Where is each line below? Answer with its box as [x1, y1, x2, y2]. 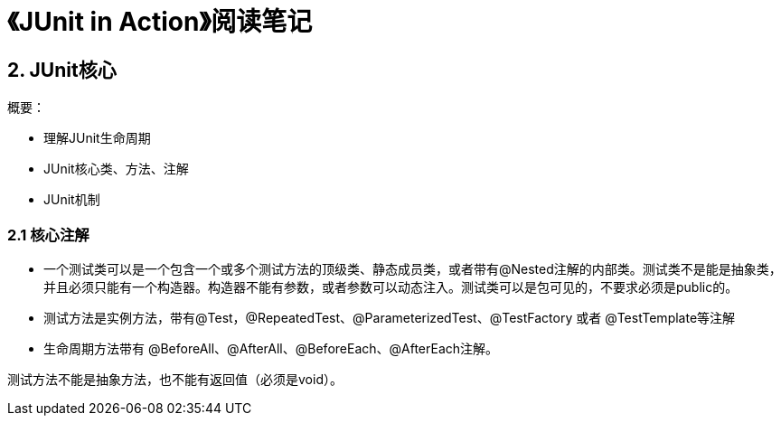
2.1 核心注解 [7, 225, 89, 244]
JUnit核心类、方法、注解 [43, 161, 189, 177]
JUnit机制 [43, 192, 100, 208]
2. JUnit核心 [7, 58, 117, 81]
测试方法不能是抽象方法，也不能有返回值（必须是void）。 [7, 371, 343, 387]
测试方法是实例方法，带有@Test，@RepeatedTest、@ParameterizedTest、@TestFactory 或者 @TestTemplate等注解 [43, 309, 736, 325]
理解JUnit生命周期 [43, 130, 151, 146]
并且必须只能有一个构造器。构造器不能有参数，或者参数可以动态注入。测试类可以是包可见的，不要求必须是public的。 [43, 278, 739, 295]
